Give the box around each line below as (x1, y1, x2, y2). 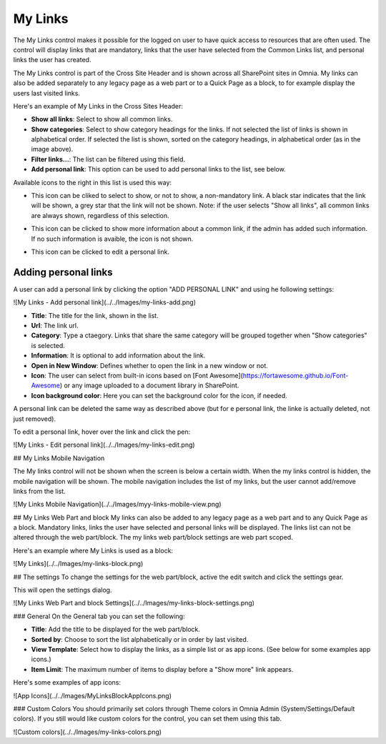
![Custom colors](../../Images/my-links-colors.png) (13, 728, 162, 736)
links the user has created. (13, 56, 91, 64)
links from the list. (13, 487, 66, 495)
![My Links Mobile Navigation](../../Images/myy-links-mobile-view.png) (13, 500, 222, 509)
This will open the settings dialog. (13, 586, 112, 595)
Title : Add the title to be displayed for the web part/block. (31, 625, 200, 634)
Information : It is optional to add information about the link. (31, 351, 206, 360)
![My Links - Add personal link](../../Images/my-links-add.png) (13, 298, 197, 307)
